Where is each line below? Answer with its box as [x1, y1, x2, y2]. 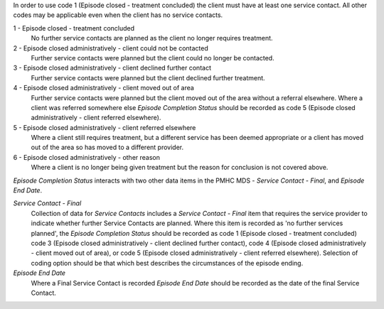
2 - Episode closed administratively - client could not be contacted [13, 43, 209, 53]
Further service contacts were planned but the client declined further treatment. [31, 73, 266, 82]
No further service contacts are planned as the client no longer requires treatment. [31, 34, 273, 43]
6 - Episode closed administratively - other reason [13, 153, 160, 161]
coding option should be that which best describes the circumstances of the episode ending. [31, 259, 304, 267]
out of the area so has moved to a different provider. [31, 143, 184, 152]
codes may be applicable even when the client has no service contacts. [13, 11, 223, 19]
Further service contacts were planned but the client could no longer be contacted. [31, 53, 274, 62]
